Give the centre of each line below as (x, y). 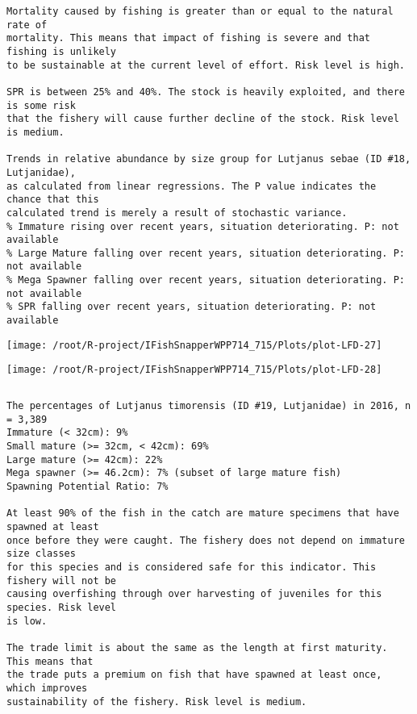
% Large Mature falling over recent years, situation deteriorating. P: (206, 253)
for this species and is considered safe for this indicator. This (192, 567)
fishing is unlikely (62, 51)
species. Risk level (62, 607)
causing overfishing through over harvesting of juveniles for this (194, 594)
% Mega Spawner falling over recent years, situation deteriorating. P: (206, 280)
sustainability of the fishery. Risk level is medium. (157, 701)
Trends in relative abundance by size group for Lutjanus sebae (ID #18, (209, 159)
